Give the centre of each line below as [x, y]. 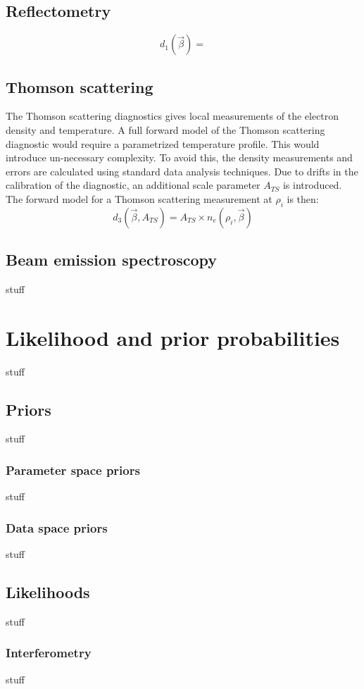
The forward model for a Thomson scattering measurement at [139, 198]
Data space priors [57, 527]
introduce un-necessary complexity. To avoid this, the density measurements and [179, 157]
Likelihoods [48, 592]
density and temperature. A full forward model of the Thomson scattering [165, 130]
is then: [303, 198]
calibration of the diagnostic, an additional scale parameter [133, 185]
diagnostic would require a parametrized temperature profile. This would [163, 143]
